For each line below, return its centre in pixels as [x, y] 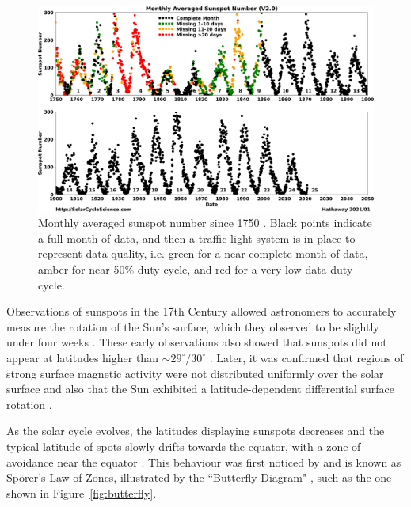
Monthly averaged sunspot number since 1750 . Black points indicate [205, 223]
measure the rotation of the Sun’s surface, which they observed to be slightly [193, 326]
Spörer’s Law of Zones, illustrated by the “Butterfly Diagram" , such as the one [199, 477]
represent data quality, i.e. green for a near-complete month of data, [203, 253]
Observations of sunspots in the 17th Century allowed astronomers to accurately [202, 311]
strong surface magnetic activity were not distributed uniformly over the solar [195, 373]
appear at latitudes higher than [82, 357]
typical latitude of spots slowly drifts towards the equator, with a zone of [184, 446]
